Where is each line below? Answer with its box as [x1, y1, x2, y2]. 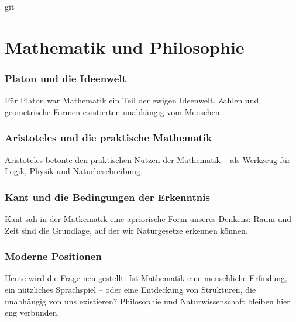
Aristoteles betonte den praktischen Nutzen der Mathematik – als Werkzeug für [5, 153, 291, 165]
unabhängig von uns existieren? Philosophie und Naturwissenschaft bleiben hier [5, 295, 290, 307]
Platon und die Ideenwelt [5, 71, 126, 85]
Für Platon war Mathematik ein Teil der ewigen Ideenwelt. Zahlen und [5, 94, 259, 106]
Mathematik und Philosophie [5, 34, 245, 58]
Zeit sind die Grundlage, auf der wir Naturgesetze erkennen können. [5, 224, 248, 236]
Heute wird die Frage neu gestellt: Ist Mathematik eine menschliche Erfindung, [5, 272, 287, 284]
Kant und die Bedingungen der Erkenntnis [5, 189, 210, 204]
